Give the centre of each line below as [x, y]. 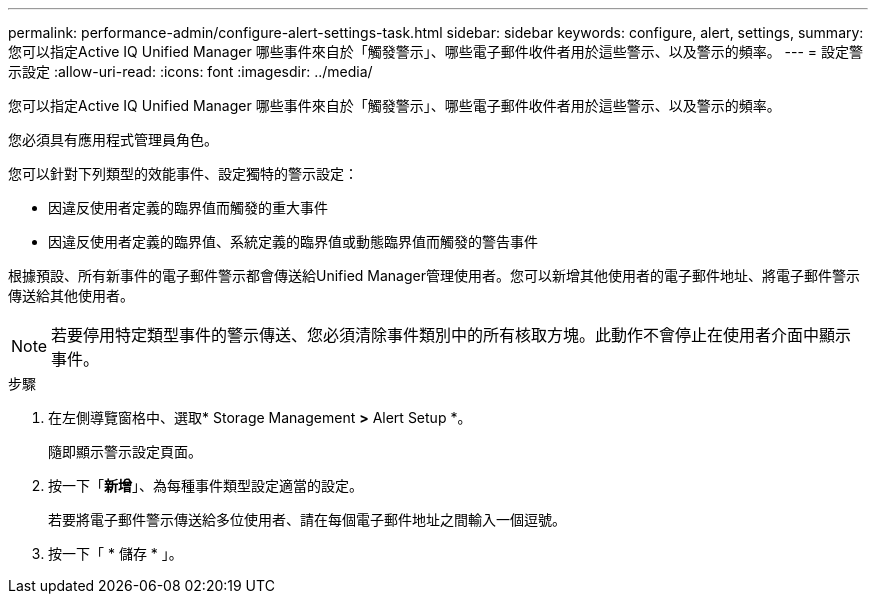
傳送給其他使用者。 [71, 295]
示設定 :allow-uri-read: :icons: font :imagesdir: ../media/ [190, 71]
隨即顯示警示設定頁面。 [125, 451]
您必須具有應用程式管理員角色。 [113, 139]
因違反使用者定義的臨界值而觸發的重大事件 [188, 207]
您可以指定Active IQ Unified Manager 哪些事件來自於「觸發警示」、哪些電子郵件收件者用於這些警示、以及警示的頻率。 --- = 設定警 [436, 51]
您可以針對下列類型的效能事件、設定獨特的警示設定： [183, 173]
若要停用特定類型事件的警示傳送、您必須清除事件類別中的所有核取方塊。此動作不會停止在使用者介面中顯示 [451, 335]
